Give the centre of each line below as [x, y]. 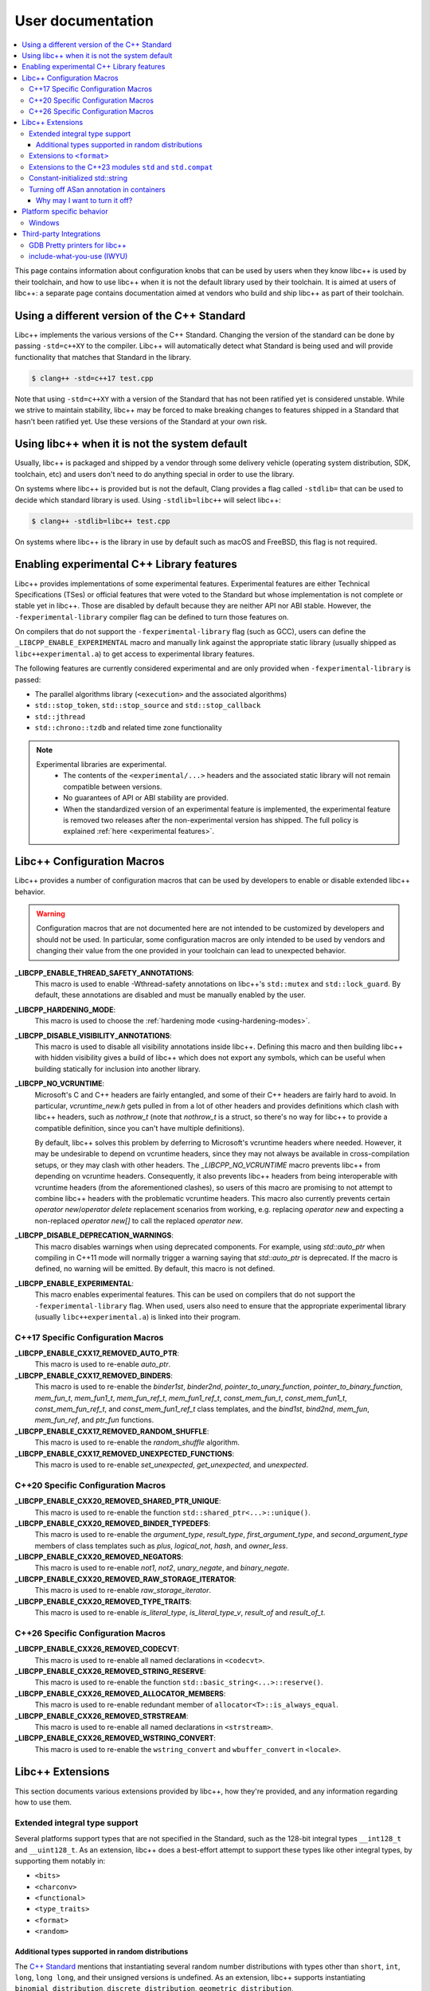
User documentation [84, 21]
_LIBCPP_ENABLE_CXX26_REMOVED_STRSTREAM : [102, 1715]
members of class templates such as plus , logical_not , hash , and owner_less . [161, 1546]
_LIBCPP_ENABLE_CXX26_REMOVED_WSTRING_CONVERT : [115, 1738]
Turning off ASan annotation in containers [98, 189]
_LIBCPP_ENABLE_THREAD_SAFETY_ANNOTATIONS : [104, 972]
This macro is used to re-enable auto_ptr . [103, 1364]
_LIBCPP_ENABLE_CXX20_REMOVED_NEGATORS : [99, 1557]
